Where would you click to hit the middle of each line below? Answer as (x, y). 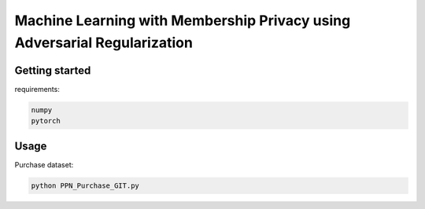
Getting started (53, 70)
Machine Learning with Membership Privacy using (183, 20)
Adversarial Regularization (103, 42)
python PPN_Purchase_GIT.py (85, 185)
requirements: (37, 89)
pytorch (46, 121)
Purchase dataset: (44, 164)
